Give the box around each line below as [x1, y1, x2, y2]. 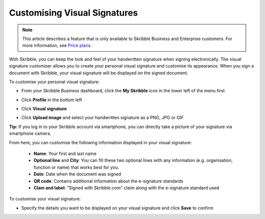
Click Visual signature [21, 106, 67, 112]
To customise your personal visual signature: [9, 79, 100, 85]
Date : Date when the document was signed [33, 171, 121, 177]
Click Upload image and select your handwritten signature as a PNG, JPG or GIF [21, 115, 184, 121]
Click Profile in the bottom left [21, 97, 82, 103]
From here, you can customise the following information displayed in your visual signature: [9, 139, 192, 145]
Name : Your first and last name [33, 151, 97, 156]
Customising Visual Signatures [9, 7, 138, 18]
